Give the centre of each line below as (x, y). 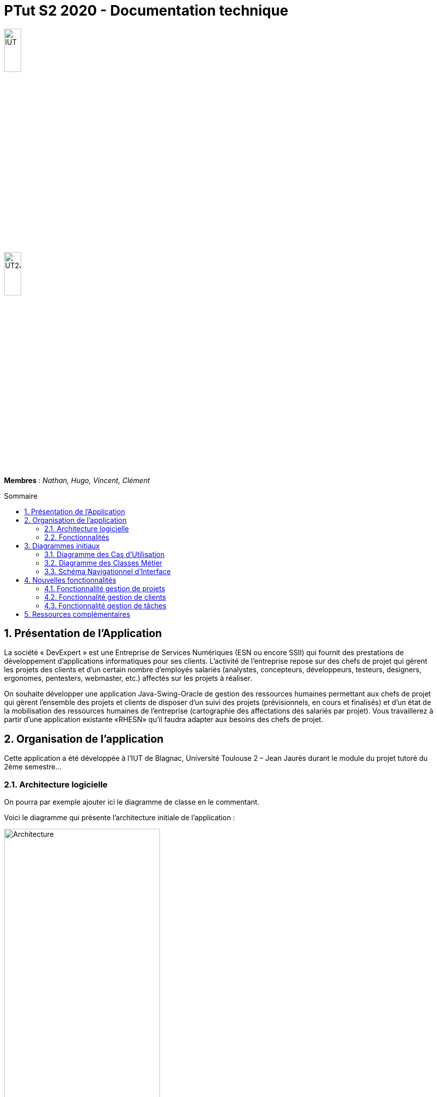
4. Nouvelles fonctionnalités (70, 580)
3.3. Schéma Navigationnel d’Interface (108, 571)
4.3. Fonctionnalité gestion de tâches (105, 605)
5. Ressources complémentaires (77, 614)
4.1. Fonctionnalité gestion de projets (105, 588)
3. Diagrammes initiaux (62, 545)
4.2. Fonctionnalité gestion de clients (105, 597)
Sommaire (21, 496)
